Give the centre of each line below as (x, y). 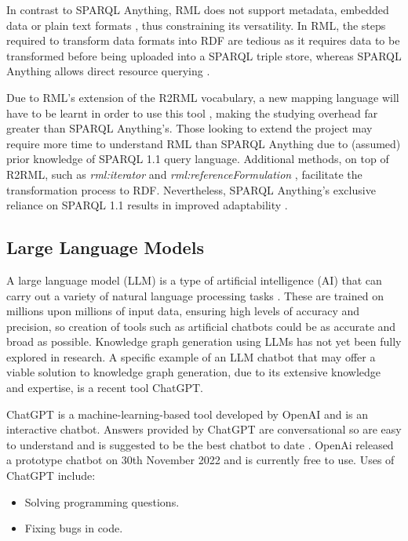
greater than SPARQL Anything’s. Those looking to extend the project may (189, 128)
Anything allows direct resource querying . (108, 71)
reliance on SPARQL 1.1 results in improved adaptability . (147, 205)
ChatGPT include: (51, 476)
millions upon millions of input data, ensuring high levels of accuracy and (183, 311)
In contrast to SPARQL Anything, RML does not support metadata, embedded (198, 9)
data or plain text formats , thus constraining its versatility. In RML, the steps (196, 25)
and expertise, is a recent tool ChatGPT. (105, 388)
